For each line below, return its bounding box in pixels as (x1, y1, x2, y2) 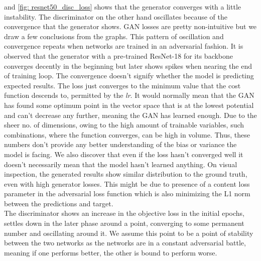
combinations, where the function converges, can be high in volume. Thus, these (4, 129, 250, 140)
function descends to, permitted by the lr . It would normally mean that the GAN (4, 90, 254, 100)
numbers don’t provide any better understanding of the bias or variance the (4, 139, 237, 150)
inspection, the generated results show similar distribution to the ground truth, (4, 169, 247, 179)
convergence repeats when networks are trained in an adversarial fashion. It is (4, 41, 243, 51)
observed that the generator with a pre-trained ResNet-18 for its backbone (4, 50, 233, 61)
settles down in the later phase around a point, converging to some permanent (4, 218, 244, 228)
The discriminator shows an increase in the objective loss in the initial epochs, (4, 208, 244, 218)
